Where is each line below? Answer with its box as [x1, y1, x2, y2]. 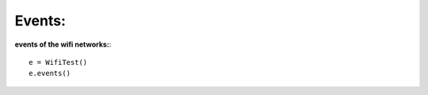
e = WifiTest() [29, 58, 88, 66]
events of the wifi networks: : [14, 40, 112, 49]
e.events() [29, 69, 71, 78]
